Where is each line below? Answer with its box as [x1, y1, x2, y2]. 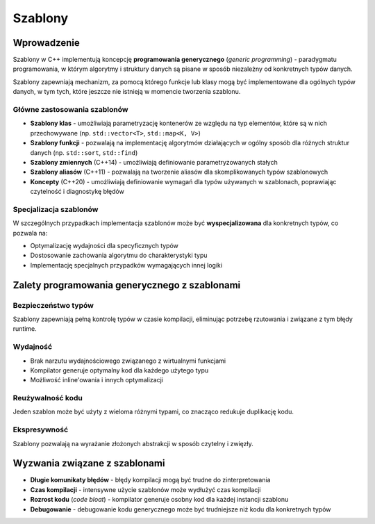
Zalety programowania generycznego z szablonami [12, 279, 241, 291]
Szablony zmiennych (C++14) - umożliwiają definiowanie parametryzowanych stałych [30, 158, 278, 166]
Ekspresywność [12, 425, 69, 434]
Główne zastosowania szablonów [12, 105, 128, 114]
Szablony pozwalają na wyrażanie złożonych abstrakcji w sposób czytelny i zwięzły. [12, 439, 253, 448]
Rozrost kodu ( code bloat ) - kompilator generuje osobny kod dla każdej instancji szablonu [30, 496, 289, 504]
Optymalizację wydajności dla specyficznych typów [30, 242, 178, 250]
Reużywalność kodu [12, 393, 83, 403]
